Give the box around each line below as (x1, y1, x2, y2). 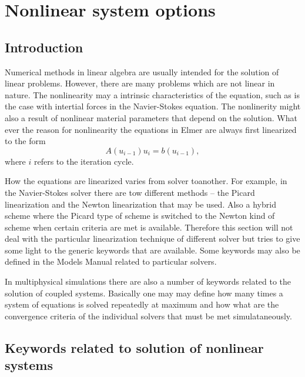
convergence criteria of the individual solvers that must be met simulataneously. (5, 309, 292, 322)
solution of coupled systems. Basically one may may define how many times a (5, 286, 283, 299)
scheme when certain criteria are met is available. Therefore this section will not (5, 221, 293, 233)
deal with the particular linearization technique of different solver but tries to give (5, 232, 300, 245)
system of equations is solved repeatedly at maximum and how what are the (5, 298, 279, 311)
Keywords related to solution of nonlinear (5, 338, 264, 356)
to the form (5, 135, 46, 147)
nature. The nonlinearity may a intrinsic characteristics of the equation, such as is (5, 88, 300, 101)
